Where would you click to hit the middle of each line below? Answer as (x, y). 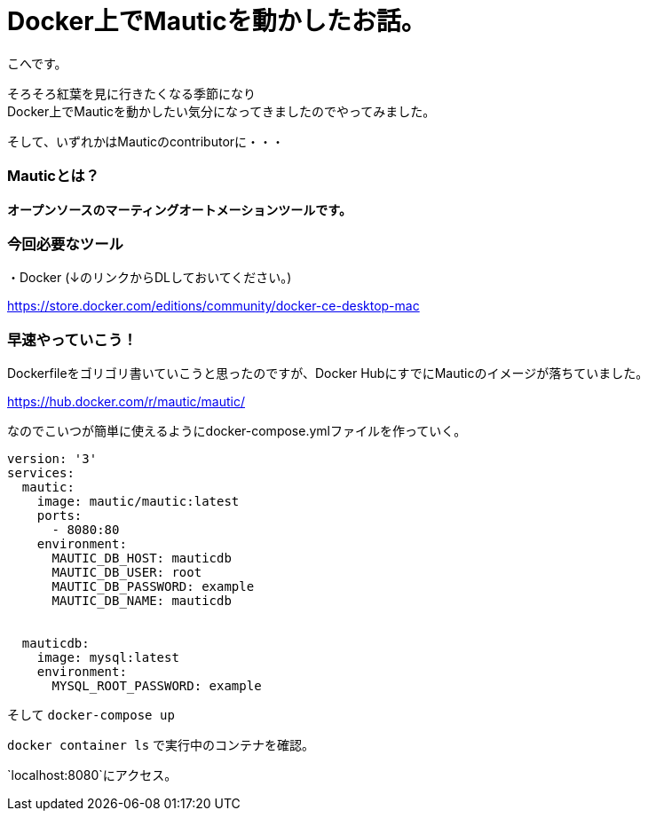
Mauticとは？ (54, 176)
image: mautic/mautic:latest (138, 501)
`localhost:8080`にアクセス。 (92, 775)
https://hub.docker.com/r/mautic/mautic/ (126, 401)
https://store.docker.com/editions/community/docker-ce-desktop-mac (213, 306)
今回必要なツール (65, 244)
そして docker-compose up (91, 715)
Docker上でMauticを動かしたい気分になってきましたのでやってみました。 (221, 111)
